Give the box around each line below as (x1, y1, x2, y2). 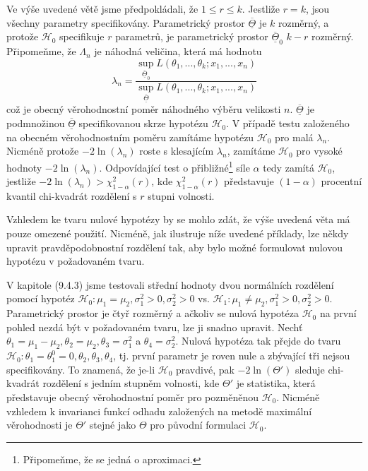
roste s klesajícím (139, 143, 214, 158)
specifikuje (59, 29, 105, 44)
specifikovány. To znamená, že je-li (6, 362, 155, 376)
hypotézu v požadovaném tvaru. (6, 254, 145, 268)
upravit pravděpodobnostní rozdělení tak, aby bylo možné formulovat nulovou (6, 239, 343, 254)
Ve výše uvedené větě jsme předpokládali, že (6, 1, 198, 16)
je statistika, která (236, 376, 316, 390)
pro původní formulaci (150, 417, 247, 432)
